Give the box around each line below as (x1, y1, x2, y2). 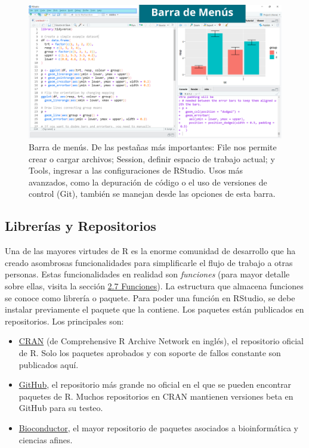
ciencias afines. (18, 433, 73, 446)
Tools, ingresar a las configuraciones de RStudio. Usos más (29, 164, 243, 177)
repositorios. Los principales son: (5, 314, 124, 327)
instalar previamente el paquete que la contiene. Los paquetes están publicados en (5, 303, 304, 316)
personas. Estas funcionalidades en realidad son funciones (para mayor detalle (5, 268, 290, 280)
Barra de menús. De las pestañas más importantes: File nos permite (29, 141, 277, 153)
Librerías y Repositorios (5, 217, 156, 235)
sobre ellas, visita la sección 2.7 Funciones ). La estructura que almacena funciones (5, 279, 304, 292)
